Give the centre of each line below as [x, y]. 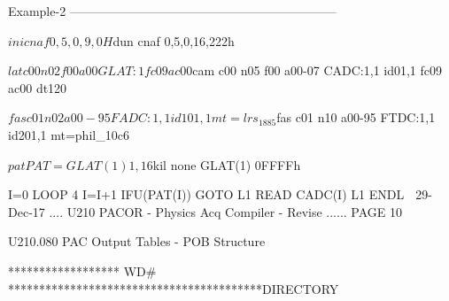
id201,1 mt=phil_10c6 [69, 134]
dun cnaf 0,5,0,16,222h [174, 40]
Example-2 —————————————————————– [172, 11]
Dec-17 [27, 211]
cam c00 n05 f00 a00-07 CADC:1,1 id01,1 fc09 [317, 70]
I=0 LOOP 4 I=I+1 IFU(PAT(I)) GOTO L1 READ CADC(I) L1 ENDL [206, 194]
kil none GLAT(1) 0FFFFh [227, 164]
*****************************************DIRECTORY [174, 288]
